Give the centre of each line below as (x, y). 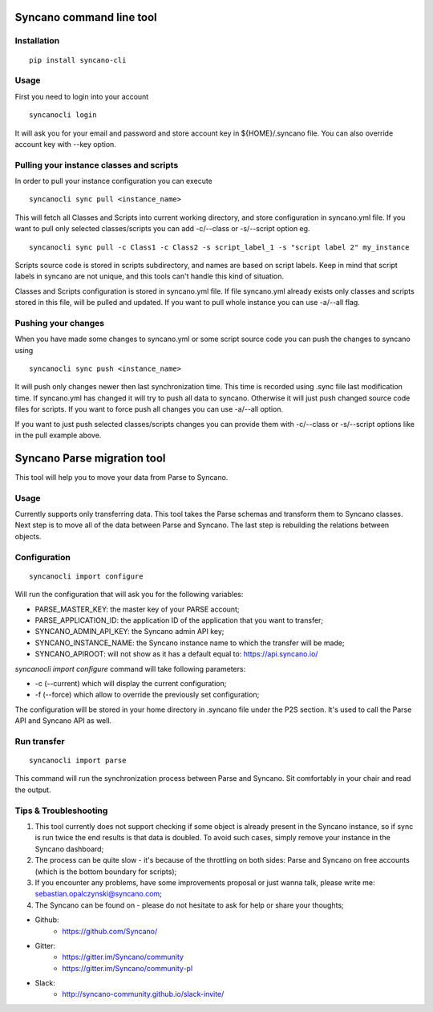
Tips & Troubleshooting (61, 811)
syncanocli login (63, 115)
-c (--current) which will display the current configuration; (131, 683)
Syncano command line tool (86, 17)
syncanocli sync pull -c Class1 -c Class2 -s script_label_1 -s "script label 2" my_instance (219, 247)
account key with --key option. (65, 144)
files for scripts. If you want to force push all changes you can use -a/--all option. (149, 409)
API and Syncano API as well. (63, 721)
